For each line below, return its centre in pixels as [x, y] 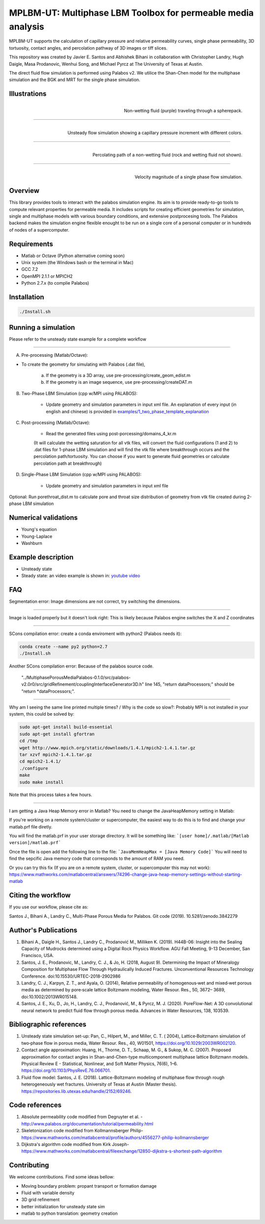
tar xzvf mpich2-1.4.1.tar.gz [56, 754]
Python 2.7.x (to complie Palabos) [55, 283]
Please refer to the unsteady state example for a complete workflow [78, 339]
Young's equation [39, 530]
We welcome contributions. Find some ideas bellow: [62, 1177]
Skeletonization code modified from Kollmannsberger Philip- [82, 1131]
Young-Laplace [37, 536]
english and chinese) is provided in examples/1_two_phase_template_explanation [128, 411]
